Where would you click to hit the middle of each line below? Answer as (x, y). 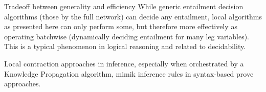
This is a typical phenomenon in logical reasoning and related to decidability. (125, 46)
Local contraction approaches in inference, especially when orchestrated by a (124, 63)
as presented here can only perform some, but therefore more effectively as (121, 26)
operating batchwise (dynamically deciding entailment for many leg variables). (127, 36)
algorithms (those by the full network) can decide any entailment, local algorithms (133, 16)
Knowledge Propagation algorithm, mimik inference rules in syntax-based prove (129, 73)
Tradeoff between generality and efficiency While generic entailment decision (124, 6)
